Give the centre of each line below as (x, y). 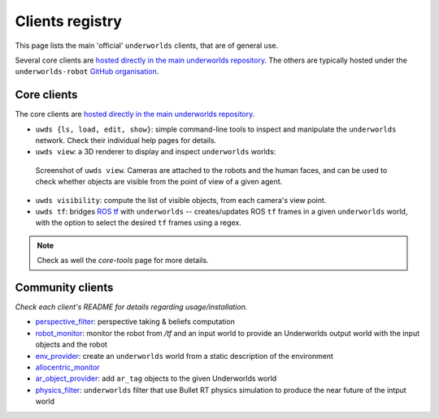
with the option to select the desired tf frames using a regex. (138, 222)
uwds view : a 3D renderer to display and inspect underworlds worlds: (156, 152)
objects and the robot (71, 344)
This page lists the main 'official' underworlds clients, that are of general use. (147, 45)
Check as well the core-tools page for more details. (123, 261)
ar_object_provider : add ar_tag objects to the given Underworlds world (156, 378)
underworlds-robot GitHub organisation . (87, 71)
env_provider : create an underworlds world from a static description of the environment (184, 356)
